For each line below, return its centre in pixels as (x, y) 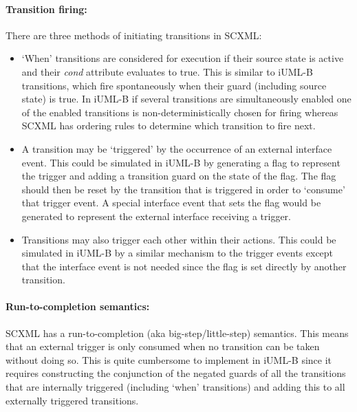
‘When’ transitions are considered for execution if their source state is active (183, 58)
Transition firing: (46, 9)
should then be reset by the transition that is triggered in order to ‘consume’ (183, 189)
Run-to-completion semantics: (78, 306)
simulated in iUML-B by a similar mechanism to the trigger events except (177, 253)
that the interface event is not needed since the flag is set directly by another (184, 266)
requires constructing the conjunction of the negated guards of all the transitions (176, 373)
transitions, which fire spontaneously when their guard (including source (174, 85)
